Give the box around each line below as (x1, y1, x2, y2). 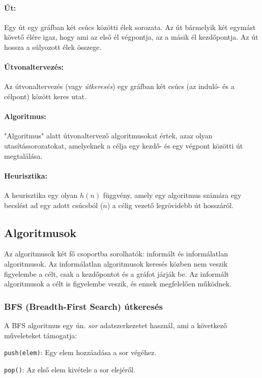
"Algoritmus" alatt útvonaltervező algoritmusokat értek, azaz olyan (4, 130, 213, 141)
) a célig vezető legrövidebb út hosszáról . (107, 199, 234, 210)
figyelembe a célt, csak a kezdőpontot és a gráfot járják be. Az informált (4, 268, 229, 279)
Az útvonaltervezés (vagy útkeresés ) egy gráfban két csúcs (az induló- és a (4, 81, 235, 92)
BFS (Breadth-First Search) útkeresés (4, 300, 163, 312)
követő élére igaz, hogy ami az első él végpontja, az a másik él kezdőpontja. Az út (4, 32, 258, 42)
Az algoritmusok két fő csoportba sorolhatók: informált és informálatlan (4, 248, 228, 259)
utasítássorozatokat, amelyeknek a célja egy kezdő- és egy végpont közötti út (4, 140, 243, 151)
